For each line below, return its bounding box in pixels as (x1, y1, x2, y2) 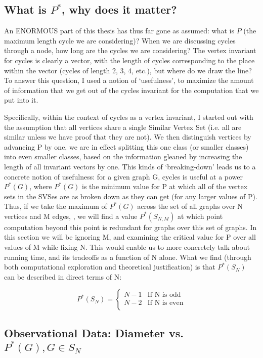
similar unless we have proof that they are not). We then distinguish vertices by (4, 131, 251, 142)
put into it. (4, 95, 38, 105)
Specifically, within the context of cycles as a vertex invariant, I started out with (4, 111, 253, 122)
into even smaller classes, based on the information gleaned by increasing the (4, 151, 242, 162)
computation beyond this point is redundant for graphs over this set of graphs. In (4, 221, 257, 232)
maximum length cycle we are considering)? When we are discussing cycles (4, 35, 236, 46)
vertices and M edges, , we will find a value (4, 210, 138, 221)
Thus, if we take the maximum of (4, 201, 107, 211)
